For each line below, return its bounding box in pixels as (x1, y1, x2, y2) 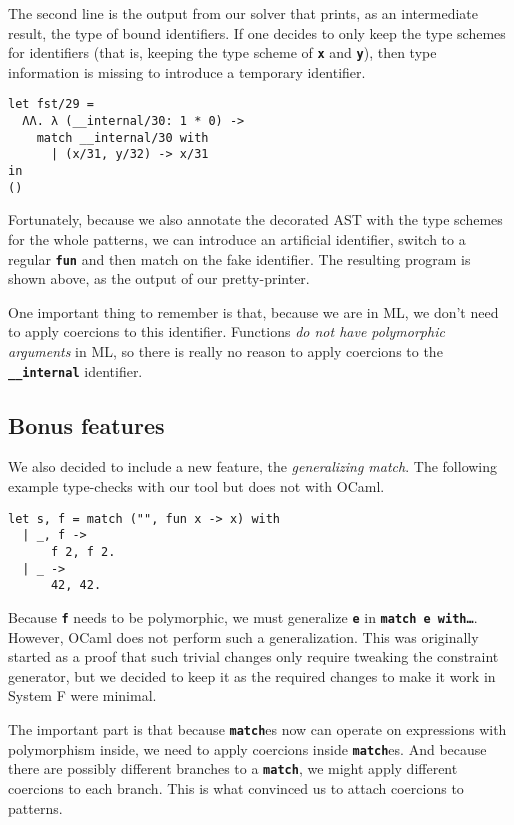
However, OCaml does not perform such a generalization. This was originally (8, 626, 479, 647)
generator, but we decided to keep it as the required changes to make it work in (8, 665, 496, 686)
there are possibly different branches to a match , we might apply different (8, 758, 458, 779)
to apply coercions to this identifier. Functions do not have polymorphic (8, 321, 445, 342)
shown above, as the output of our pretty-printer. (8, 268, 310, 289)
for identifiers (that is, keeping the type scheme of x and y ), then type (8, 42, 437, 63)
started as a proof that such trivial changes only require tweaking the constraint (8, 646, 499, 667)
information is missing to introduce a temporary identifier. (8, 61, 366, 82)
